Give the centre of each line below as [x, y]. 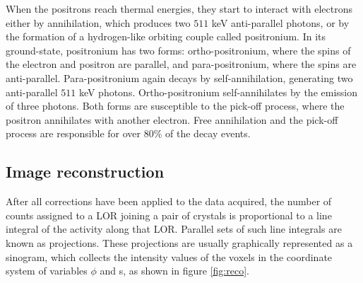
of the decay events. [208, 133]
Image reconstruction [85, 172]
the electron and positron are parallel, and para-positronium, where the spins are [181, 64]
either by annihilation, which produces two [98, 22]
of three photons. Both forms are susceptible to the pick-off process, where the [175, 106]
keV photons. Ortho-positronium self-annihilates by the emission [218, 92]
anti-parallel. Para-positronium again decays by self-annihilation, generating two [179, 77]
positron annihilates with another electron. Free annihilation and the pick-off [172, 119]
